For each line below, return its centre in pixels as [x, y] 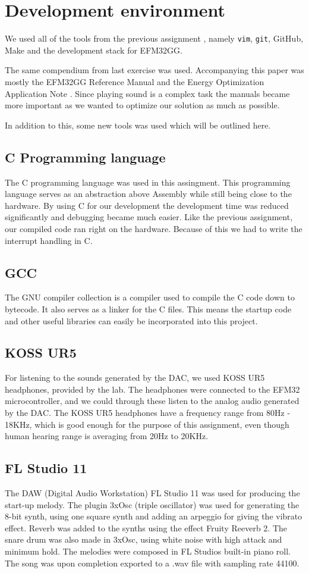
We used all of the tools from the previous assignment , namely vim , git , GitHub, [154, 38]
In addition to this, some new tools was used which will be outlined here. [138, 125]
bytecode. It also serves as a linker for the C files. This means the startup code [148, 309]
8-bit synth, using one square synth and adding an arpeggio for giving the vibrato [154, 516]
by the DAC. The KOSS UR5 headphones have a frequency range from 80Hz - [148, 413]
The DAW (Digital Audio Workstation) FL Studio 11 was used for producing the [152, 493]
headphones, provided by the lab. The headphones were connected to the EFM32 [152, 389]
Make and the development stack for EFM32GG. [94, 50]
